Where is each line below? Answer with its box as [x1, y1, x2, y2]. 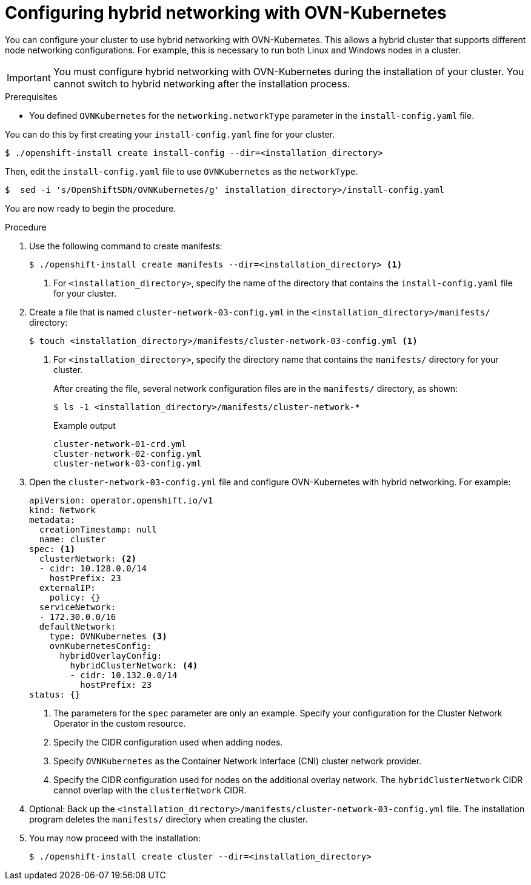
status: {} [29, 689, 81, 699]
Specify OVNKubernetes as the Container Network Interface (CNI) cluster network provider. [53, 755, 422, 766]
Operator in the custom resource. [53, 718, 186, 729]
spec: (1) [29, 543, 75, 554]
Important [7, 71, 51, 84]
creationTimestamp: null [39, 524, 157, 534]
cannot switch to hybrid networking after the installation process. [53, 77, 350, 90]
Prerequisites [5, 91, 58, 102]
